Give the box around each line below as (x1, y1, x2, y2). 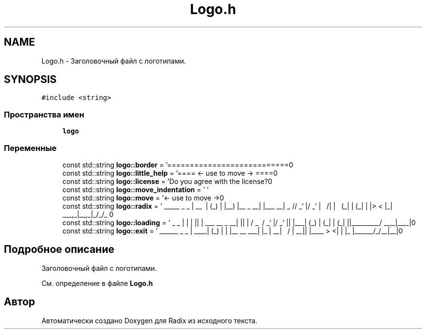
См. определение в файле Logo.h (41, 279, 153, 287)
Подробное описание (4, 243, 114, 256)
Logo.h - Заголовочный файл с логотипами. (41, 56, 186, 65)
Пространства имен (4, 109, 85, 119)
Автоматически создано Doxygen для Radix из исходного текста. (41, 316, 258, 325)
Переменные (4, 143, 57, 153)
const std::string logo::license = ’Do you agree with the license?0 (62, 177, 272, 185)
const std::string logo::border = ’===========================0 (62, 160, 293, 169)
